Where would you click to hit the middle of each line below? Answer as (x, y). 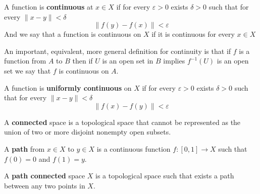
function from (25, 61)
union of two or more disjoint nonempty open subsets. (88, 132)
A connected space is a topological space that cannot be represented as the (122, 122)
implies (174, 61)
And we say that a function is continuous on (73, 34)
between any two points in (45, 185)
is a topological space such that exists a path (165, 176)
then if (83, 61)
